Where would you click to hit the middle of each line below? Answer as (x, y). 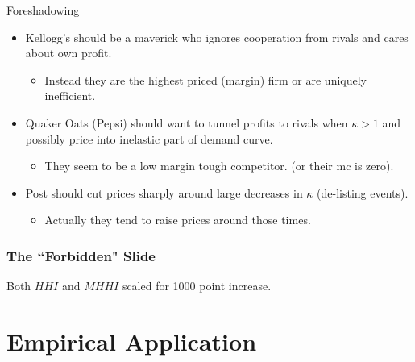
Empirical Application (132, 341)
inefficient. (70, 96)
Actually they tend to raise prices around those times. (178, 220)
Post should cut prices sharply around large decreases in (164, 192)
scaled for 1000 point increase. (197, 286)
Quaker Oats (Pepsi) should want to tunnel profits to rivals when (187, 122)
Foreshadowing (43, 10)
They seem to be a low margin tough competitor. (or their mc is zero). (219, 166)
